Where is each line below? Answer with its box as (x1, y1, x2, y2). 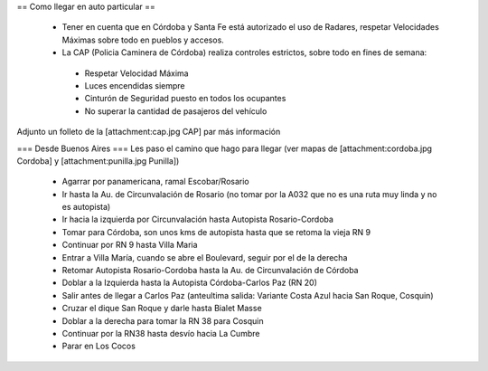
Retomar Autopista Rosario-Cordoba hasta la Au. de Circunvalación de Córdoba (61, 265, 359, 276)
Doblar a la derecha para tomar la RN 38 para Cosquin (61, 315, 264, 326)
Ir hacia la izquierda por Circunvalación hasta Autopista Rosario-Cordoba (61, 214, 334, 225)
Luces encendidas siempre (84, 80, 185, 90)
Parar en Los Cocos (61, 340, 136, 352)
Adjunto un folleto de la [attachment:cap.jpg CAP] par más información (16, 127, 281, 138)
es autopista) (61, 202, 111, 213)
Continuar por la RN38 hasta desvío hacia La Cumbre (61, 328, 260, 338)
